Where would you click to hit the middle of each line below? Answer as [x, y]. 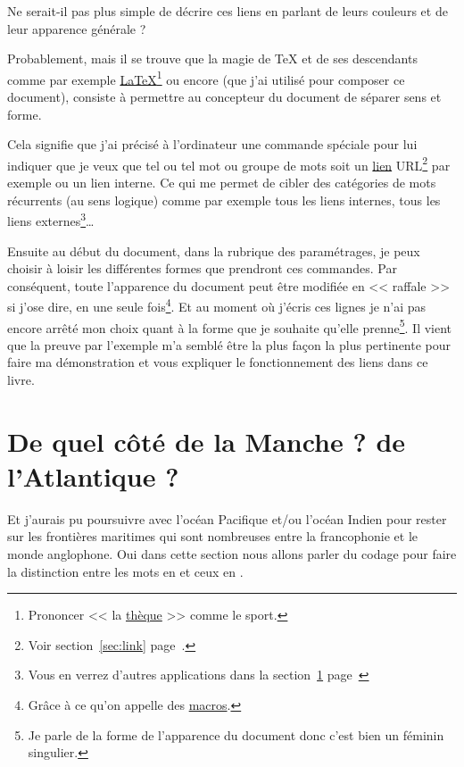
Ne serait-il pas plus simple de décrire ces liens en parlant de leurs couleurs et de [228, 11]
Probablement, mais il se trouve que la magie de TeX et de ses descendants [212, 58]
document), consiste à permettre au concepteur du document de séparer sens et [224, 97]
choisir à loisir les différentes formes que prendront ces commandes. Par [202, 268]
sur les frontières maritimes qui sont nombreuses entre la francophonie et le [213, 536]
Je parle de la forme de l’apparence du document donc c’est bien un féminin [236, 734]
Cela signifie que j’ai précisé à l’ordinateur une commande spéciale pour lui [212, 144]
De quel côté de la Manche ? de [207, 441]
